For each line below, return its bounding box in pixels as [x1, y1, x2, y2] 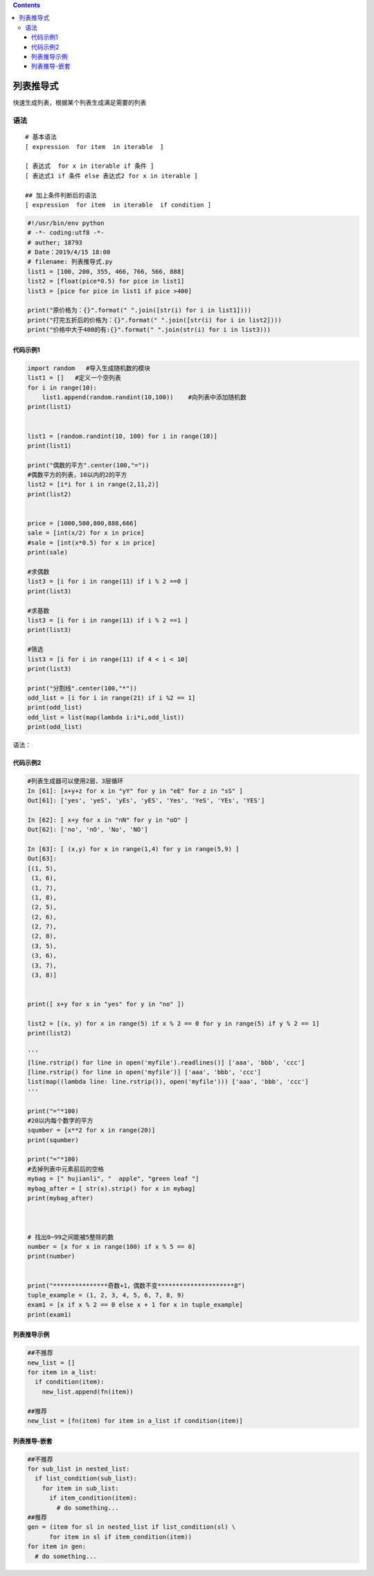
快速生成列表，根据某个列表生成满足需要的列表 [12, 98, 147, 107]
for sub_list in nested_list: [27, 1464, 130, 1473]
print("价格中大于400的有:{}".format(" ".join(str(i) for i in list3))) [27, 326, 271, 334]
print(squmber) [27, 1136, 79, 1144]
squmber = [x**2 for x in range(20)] [27, 1126, 156, 1135]
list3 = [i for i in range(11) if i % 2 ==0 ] [27, 577, 188, 586]
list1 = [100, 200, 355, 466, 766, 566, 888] [27, 268, 185, 275]
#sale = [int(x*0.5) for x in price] [27, 539, 156, 547]
